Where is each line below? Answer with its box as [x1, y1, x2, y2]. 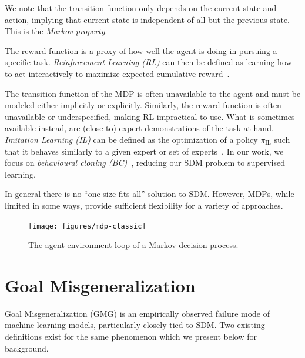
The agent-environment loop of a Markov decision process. [28, 239, 239, 251]
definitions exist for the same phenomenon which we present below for [5, 330, 257, 343]
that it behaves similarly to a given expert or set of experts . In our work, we [5, 145, 284, 157]
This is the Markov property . [5, 25, 108, 37]
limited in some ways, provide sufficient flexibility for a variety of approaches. [5, 199, 283, 211]
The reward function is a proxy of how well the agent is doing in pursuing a [5, 44, 277, 56]
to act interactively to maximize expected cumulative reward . [5, 67, 230, 79]
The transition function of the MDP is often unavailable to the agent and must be [5, 87, 301, 99]
